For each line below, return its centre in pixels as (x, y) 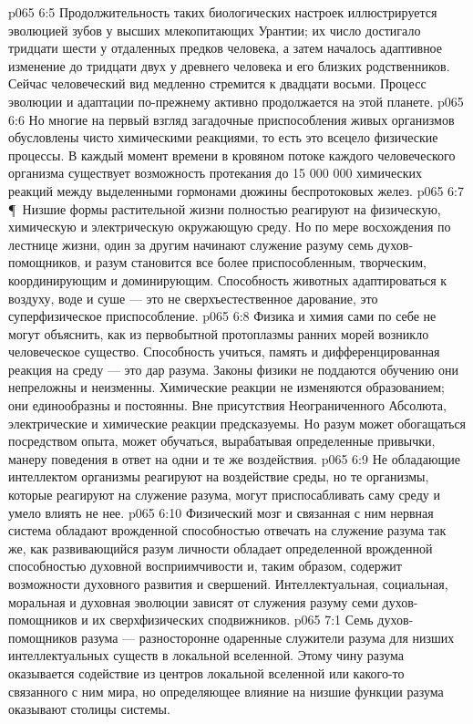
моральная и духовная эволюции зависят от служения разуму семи (193, 601)
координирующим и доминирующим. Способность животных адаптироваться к (228, 279)
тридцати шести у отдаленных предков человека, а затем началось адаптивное (226, 48)
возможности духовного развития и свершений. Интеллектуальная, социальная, (228, 584)
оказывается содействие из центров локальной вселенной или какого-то (206, 672)
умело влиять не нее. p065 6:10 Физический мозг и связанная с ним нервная (221, 512)
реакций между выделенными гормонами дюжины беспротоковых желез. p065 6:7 (236, 190)
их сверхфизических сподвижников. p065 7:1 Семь (233, 620)
